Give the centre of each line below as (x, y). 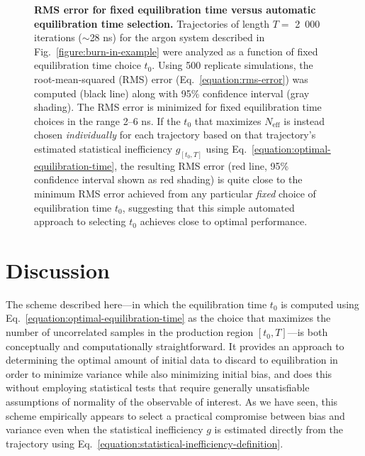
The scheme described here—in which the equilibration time (136, 304)
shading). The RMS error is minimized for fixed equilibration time (178, 107)
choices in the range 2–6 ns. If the (107, 120)
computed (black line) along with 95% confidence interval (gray (172, 93)
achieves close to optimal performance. (224, 221)
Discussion (58, 270)
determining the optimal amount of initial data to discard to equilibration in (172, 360)
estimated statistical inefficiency (103, 148)
